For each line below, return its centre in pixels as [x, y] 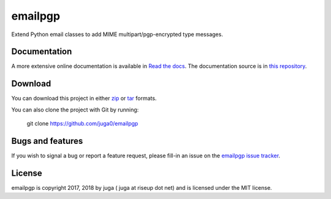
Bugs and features [47, 141]
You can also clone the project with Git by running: [75, 110]
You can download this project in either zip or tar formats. [84, 99]
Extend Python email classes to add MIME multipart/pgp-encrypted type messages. [117, 34]
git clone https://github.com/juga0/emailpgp [82, 124]
